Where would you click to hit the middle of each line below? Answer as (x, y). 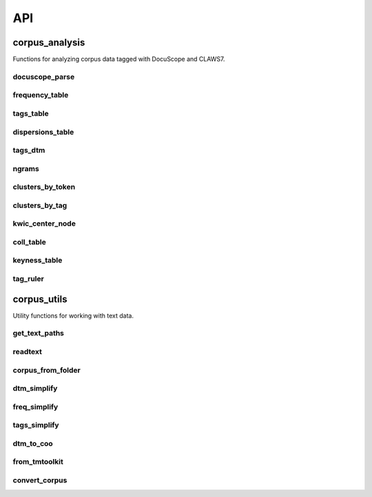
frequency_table (41, 95)
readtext (28, 352)
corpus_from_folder (46, 370)
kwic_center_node (44, 224)
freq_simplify (35, 407)
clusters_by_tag (40, 205)
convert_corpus (40, 480)
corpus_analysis (49, 42)
